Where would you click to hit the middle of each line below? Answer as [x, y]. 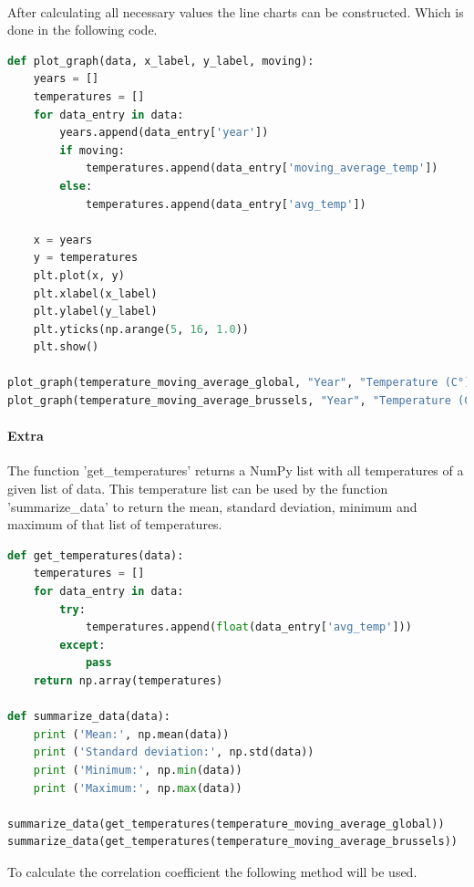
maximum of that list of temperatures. [115, 524]
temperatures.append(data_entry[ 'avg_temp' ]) [226, 204]
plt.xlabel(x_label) [95, 293]
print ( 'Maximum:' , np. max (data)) [138, 788]
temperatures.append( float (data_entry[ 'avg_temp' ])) [248, 627]
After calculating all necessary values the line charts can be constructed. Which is [236, 11]
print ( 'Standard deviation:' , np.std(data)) [174, 752]
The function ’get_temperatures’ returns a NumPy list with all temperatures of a [236, 470]
